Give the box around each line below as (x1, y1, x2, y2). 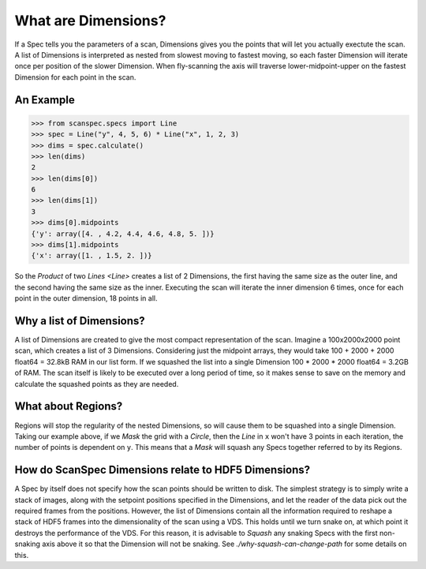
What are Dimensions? (14, 12, 166, 29)
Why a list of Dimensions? (14, 314, 145, 328)
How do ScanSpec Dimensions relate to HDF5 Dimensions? (14, 463, 311, 477)
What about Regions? (14, 399, 123, 414)
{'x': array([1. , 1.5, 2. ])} (31, 251, 153, 260)
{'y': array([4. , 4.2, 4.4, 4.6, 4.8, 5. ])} (31, 229, 215, 238)
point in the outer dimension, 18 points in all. (14, 294, 158, 303)
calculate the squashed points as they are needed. (14, 379, 179, 388)
